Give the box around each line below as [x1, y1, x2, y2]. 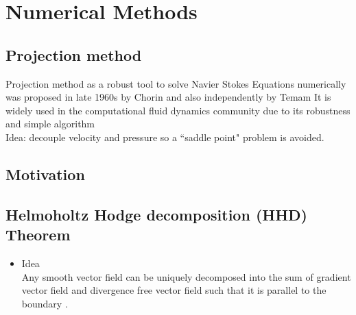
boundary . [21, 296, 68, 310]
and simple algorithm [5, 116, 95, 131]
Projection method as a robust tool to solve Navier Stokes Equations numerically [5, 76, 346, 90]
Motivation [5, 163, 85, 184]
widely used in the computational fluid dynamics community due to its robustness [5, 103, 351, 117]
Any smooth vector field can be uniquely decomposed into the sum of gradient [21, 269, 351, 283]
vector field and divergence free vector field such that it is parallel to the [21, 283, 327, 297]
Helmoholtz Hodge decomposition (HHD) [5, 203, 307, 225]
